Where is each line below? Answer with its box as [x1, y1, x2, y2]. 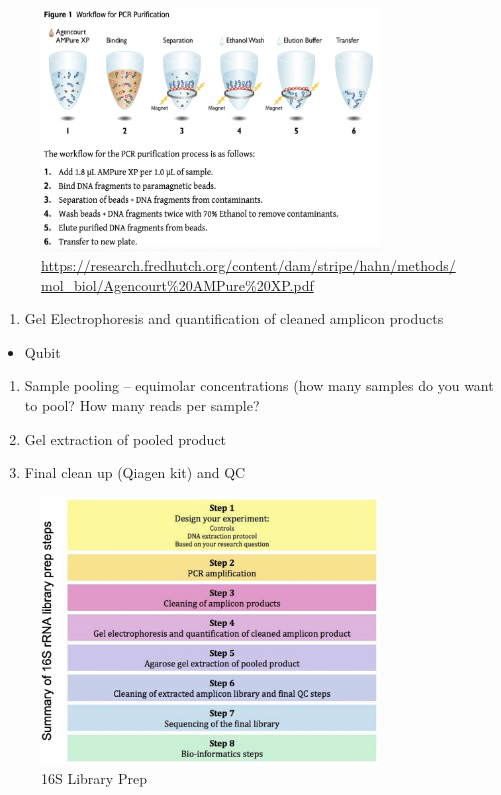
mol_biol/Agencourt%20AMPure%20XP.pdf [41, 274, 314, 295]
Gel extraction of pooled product [24, 428, 227, 449]
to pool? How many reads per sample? [24, 395, 260, 416]
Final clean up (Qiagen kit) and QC [24, 462, 246, 483]
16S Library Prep [41, 768, 147, 789]
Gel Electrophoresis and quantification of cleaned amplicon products [24, 308, 444, 329]
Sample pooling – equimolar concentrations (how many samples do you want [24, 375, 494, 396]
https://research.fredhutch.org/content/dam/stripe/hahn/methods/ [41, 255, 456, 276]
